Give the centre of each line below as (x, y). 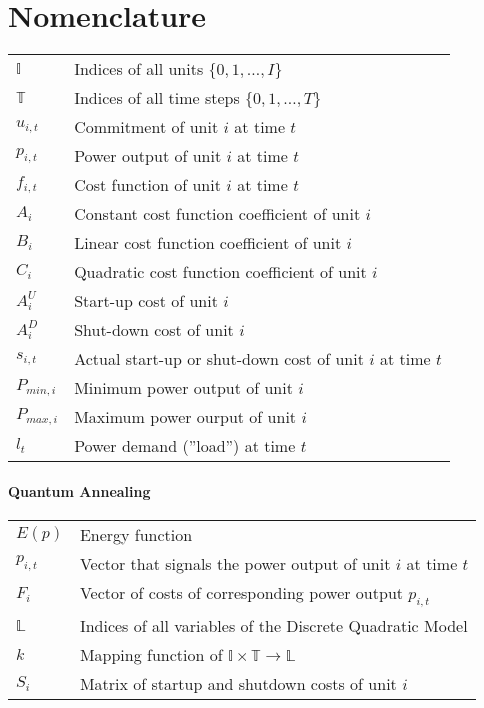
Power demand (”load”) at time (185, 446)
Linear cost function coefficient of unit (208, 243)
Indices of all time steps (157, 98)
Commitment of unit (146, 127)
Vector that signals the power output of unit (235, 563)
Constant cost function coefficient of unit (217, 214)
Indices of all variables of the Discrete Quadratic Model (273, 626)
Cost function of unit (147, 185)
